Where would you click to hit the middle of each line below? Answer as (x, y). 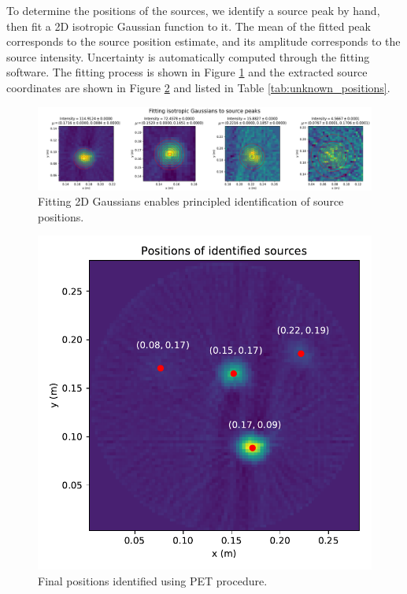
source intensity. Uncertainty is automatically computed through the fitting (188, 56)
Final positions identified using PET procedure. (153, 580)
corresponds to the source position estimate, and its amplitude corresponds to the (203, 41)
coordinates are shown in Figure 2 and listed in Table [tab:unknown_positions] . (198, 87)
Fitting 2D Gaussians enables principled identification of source (191, 201)
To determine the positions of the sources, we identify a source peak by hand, (193, 10)
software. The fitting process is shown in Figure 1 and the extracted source (187, 72)
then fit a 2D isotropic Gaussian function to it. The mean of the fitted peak (189, 26)
